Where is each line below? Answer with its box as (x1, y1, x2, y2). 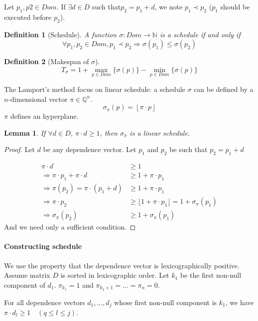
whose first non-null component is (114, 297, 217, 307)
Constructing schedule (4, 241, 82, 251)
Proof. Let (4, 144, 35, 155)
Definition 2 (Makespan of (4, 56, 89, 67)
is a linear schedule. (129, 127, 190, 138)
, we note (154, 1, 183, 11)
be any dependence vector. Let (43, 144, 136, 155)
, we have (225, 297, 254, 307)
